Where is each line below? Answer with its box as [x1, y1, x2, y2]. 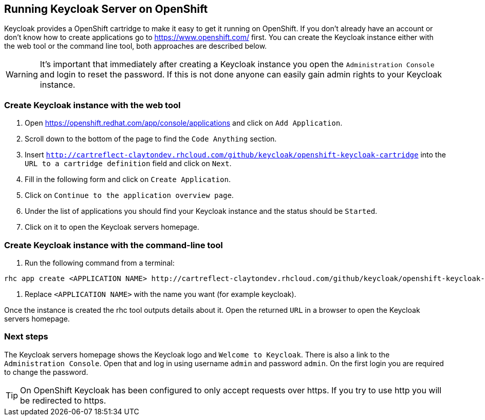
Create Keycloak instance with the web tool [4, 99, 181, 110]
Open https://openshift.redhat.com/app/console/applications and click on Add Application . [25, 118, 343, 128]
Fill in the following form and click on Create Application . [25, 175, 231, 184]
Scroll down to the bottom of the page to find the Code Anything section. [25, 134, 277, 144]
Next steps [4, 331, 48, 342]
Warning [6, 69, 38, 80]
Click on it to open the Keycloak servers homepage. [25, 223, 199, 232]
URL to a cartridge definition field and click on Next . [25, 159, 232, 168]
